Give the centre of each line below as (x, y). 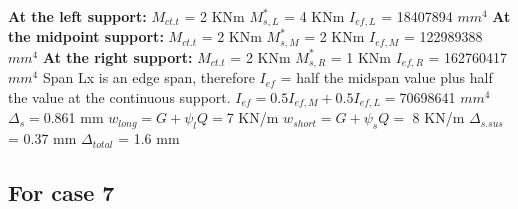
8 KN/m (438, 117)
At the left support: (77, 16)
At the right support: (117, 56)
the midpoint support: (86, 36)
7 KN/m (252, 117)
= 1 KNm (361, 56)
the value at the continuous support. (119, 96)
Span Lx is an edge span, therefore (148, 77)
